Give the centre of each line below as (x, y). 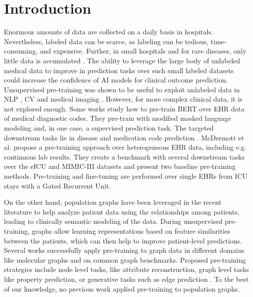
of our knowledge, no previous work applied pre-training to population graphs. (122, 288)
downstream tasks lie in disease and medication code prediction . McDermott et (124, 137)
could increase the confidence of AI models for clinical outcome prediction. (116, 80)
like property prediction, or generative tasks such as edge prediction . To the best (126, 279)
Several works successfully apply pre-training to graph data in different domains (124, 250)
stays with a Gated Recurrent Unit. (57, 185)
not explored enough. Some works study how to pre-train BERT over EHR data (124, 108)
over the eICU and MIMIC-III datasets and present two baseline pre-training (120, 166)
